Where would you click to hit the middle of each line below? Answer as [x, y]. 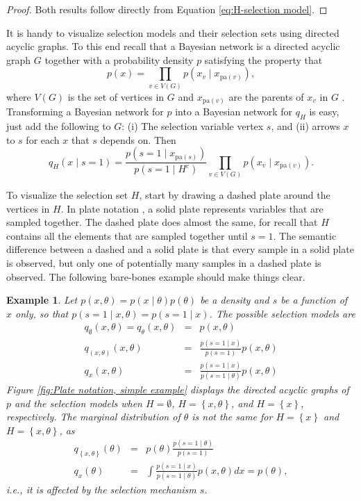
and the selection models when [78, 403]
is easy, [324, 112]
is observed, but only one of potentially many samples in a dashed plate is [164, 262]
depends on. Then [138, 139]
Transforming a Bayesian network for [85, 112]
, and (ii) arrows [305, 126]
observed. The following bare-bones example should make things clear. [156, 276]
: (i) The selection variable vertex [193, 126]
